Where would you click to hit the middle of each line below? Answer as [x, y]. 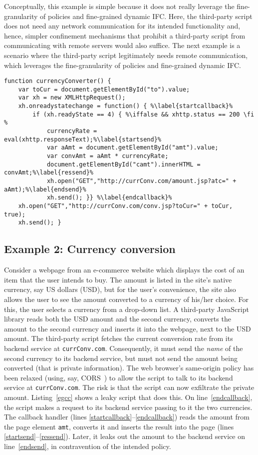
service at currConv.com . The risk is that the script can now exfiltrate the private [129, 387]
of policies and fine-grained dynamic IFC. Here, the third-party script [146, 16]
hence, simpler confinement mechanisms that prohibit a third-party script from [125, 35]
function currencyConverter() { [58, 81]
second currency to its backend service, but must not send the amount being [121, 358]
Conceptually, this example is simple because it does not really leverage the [119, 6]
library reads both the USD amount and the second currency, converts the [118, 319]
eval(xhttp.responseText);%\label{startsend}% [83, 139]
